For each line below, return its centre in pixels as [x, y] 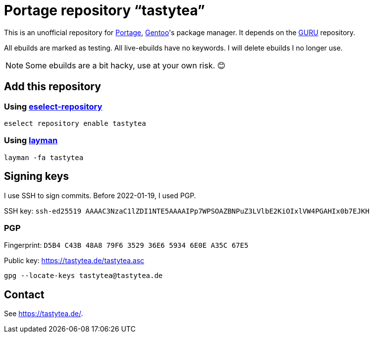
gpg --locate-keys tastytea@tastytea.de [83, 276]
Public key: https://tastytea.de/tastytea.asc [74, 261]
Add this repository [53, 87]
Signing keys [37, 176]
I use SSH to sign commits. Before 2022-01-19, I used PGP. [100, 195]
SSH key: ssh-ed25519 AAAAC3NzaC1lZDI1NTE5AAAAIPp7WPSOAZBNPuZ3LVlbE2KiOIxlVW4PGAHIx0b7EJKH [187, 211]
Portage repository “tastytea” [105, 10]
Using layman [31, 140]
